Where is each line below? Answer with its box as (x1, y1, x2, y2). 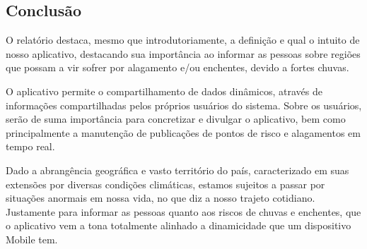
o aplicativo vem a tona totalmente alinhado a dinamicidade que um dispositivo (6, 218, 351, 233)
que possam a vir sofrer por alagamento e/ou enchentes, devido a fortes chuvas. (6, 60, 349, 75)
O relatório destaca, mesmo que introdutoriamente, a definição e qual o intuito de (6, 32, 360, 47)
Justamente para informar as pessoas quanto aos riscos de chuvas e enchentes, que (6, 204, 361, 219)
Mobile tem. (6, 231, 58, 246)
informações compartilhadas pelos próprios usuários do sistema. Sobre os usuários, (6, 97, 362, 112)
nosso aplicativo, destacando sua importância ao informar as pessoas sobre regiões (6, 46, 361, 61)
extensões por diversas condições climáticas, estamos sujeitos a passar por (6, 176, 325, 191)
